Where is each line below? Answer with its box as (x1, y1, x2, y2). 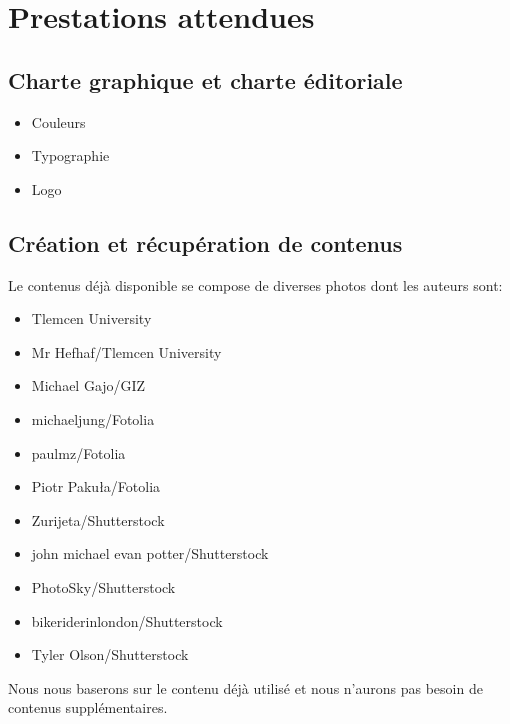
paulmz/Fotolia (31, 442, 126, 463)
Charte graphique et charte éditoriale (8, 64, 403, 95)
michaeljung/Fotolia (31, 408, 155, 429)
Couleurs (31, 111, 86, 132)
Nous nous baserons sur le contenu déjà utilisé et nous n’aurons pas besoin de (8, 677, 483, 698)
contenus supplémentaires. (8, 697, 168, 718)
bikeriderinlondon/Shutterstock (31, 610, 223, 631)
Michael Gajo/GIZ (31, 375, 146, 396)
